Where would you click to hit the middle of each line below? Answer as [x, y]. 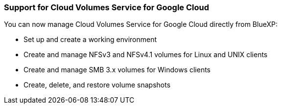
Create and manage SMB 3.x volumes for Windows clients [117, 70]
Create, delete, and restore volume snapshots [97, 85]
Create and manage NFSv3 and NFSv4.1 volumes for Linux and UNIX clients [146, 55]
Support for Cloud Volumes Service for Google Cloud [107, 7]
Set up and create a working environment [90, 40]
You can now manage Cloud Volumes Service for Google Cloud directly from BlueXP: [141, 24]
